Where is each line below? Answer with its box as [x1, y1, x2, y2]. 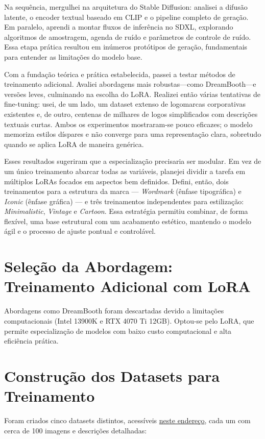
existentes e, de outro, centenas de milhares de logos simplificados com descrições [4, 108, 258, 119]
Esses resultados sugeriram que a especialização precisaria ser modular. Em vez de [4, 156, 261, 166]
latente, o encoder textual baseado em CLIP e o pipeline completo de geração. [4, 11, 249, 22]
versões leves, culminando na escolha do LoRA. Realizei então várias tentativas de [4, 88, 260, 99]
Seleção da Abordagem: [4, 256, 173, 277]
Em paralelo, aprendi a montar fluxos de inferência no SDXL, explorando [4, 21, 233, 32]
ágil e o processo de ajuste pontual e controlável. [4, 226, 156, 236]
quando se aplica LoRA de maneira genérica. [4, 138, 144, 149]
